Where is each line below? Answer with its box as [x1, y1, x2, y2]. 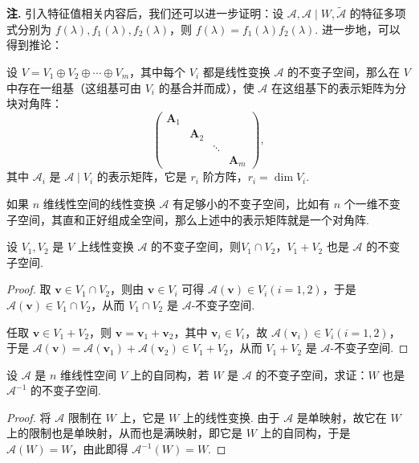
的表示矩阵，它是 [96, 168, 187, 185]
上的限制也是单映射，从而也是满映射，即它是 [6, 424, 242, 441]
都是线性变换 [202, 64, 271, 80]
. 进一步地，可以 [315, 20, 401, 37]
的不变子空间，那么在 [287, 64, 401, 80]
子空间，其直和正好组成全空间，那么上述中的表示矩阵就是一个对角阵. [6, 211, 369, 227]
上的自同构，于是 [260, 424, 351, 441]
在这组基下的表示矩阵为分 [271, 79, 407, 96]
